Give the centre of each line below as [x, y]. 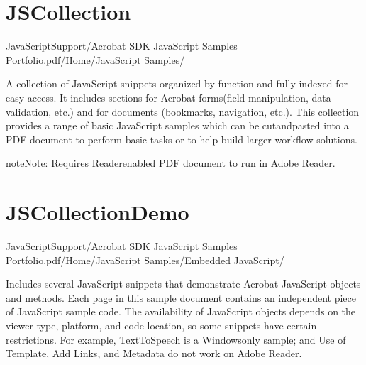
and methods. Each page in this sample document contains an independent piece [181, 297]
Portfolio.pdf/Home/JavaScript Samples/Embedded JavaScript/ [145, 260]
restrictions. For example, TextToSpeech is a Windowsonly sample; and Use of [176, 339]
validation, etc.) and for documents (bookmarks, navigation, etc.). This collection [183, 111]
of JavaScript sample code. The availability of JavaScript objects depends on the [181, 311]
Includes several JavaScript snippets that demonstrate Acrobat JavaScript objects [183, 284]
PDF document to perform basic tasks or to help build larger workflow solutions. [182, 139]
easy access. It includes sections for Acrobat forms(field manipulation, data [168, 97]
